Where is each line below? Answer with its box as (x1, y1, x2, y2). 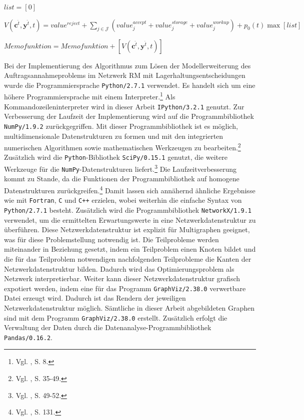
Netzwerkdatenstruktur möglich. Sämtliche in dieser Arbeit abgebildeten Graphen (4, 302, 255, 313)
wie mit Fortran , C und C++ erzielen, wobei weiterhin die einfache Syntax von (4, 195, 242, 205)
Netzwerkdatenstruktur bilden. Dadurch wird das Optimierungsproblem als (4, 263, 234, 274)
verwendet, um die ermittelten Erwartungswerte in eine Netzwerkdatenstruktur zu (4, 214, 256, 225)
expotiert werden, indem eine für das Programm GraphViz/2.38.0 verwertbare (4, 283, 246, 293)
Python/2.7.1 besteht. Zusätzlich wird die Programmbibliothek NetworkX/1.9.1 (4, 204, 252, 215)
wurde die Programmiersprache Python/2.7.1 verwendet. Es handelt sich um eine (4, 79, 255, 90)
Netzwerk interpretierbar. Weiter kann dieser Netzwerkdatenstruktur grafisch (4, 273, 240, 284)
